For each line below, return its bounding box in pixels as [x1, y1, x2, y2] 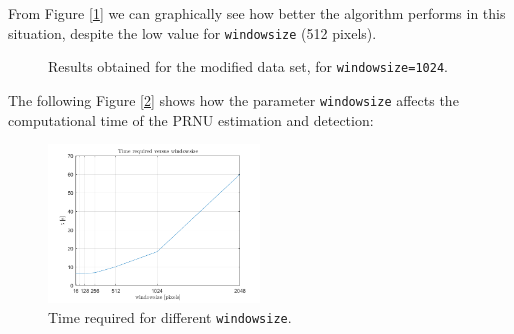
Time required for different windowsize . [48, 306, 292, 327]
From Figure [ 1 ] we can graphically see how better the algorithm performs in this [8, 3, 506, 23]
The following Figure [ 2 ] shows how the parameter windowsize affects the [8, 89, 459, 110]
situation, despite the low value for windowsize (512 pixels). [8, 22, 377, 43]
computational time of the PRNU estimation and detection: [8, 109, 374, 130]
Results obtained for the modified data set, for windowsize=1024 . [48, 56, 448, 77]
